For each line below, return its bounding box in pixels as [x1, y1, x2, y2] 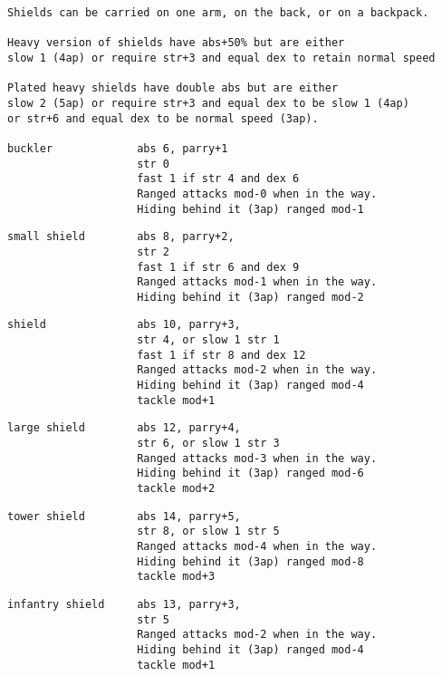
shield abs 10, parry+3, [7, 318, 241, 332]
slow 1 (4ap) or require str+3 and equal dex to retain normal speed [7, 51, 436, 64]
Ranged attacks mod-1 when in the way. [137, 275, 378, 289]
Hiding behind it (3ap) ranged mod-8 [137, 555, 364, 568]
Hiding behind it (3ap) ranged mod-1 [137, 202, 364, 216]
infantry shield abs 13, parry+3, [7, 597, 241, 611]
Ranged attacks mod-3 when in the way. [137, 451, 378, 465]
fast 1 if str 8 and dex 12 [137, 348, 306, 362]
